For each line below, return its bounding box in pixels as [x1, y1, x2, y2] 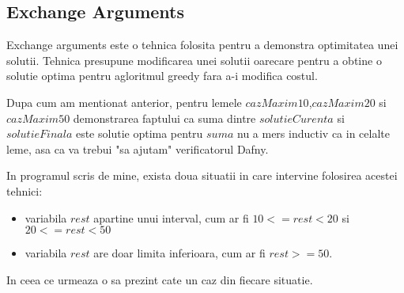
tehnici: [6, 182, 43, 199]
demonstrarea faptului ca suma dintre [73, 109, 256, 126]
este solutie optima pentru [75, 125, 203, 142]
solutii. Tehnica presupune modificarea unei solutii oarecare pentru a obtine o [6, 51, 382, 68]
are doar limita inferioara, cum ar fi [93, 245, 266, 261]
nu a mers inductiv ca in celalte [236, 125, 390, 142]
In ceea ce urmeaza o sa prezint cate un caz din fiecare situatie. [6, 271, 313, 287]
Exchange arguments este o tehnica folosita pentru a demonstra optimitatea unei [6, 36, 398, 53]
